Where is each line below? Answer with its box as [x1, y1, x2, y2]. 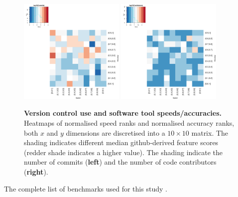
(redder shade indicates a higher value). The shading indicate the [24, 147, 223, 157]
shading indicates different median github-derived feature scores [24, 137, 219, 148]
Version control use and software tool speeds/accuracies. [24, 108, 222, 118]
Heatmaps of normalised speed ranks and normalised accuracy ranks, [24, 117, 235, 128]
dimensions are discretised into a [66, 127, 165, 138]
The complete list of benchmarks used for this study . [4, 183, 167, 194]
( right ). [24, 166, 48, 177]
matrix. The [191, 127, 229, 138]
